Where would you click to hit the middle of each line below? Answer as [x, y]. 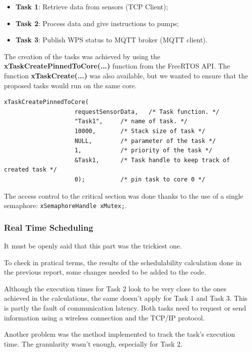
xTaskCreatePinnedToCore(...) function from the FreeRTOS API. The [117, 66]
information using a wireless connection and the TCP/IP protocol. [105, 317]
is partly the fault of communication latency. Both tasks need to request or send [125, 307]
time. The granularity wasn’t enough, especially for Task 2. [93, 343]
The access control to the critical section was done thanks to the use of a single [124, 195]
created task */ [31, 170]
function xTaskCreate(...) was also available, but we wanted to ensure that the [126, 75]
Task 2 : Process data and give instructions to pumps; [97, 23]
